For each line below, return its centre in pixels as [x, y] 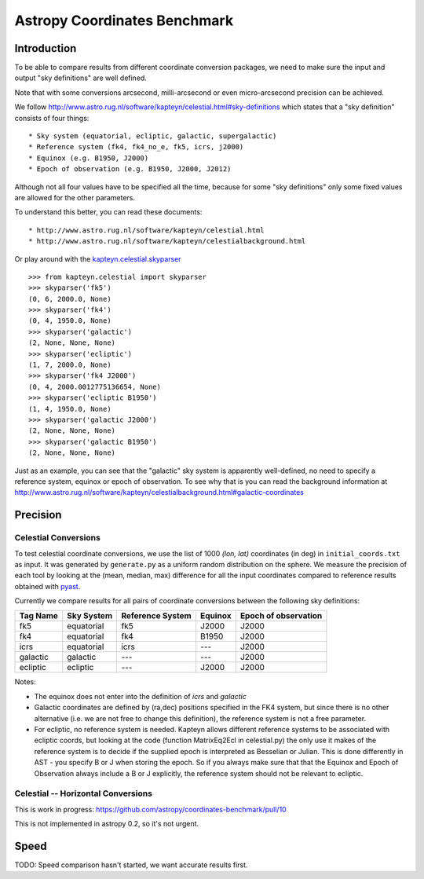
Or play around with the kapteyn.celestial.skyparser [98, 258]
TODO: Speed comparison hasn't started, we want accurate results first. [131, 865]
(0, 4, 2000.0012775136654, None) [95, 386]
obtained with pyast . [48, 586]
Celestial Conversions [58, 538]
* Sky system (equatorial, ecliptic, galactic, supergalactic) [153, 136]
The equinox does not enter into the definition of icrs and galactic [140, 696]
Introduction [46, 48]
